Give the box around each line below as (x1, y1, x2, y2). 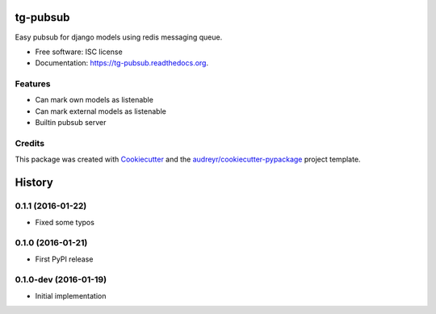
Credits (15, 137, 44, 149)
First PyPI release (35, 254, 94, 264)
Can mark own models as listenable (35, 95, 153, 105)
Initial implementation (35, 291, 107, 300)
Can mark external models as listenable (35, 106, 167, 116)
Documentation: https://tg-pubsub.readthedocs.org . (35, 58, 209, 68)
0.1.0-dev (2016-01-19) (15, 274, 107, 286)
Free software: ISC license (35, 47, 123, 57)
